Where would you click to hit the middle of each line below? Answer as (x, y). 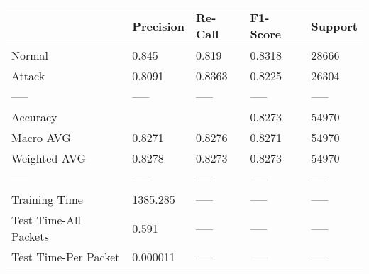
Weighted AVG (49, 158)
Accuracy (34, 117)
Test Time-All (46, 220)
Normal (30, 55)
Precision (158, 26)
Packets (30, 236)
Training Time (47, 199)
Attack (28, 76)
